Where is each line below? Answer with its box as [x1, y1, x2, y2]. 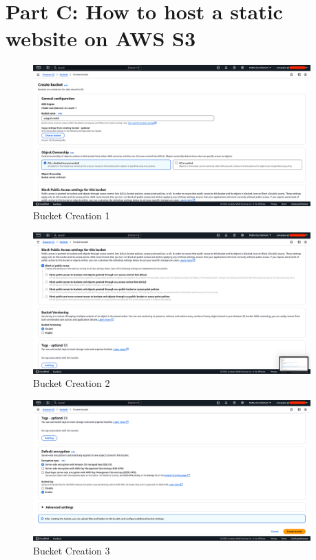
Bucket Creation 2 [33, 376, 110, 390]
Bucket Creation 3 [33, 543, 110, 557]
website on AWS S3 [6, 24, 196, 52]
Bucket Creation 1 [33, 208, 110, 223]
